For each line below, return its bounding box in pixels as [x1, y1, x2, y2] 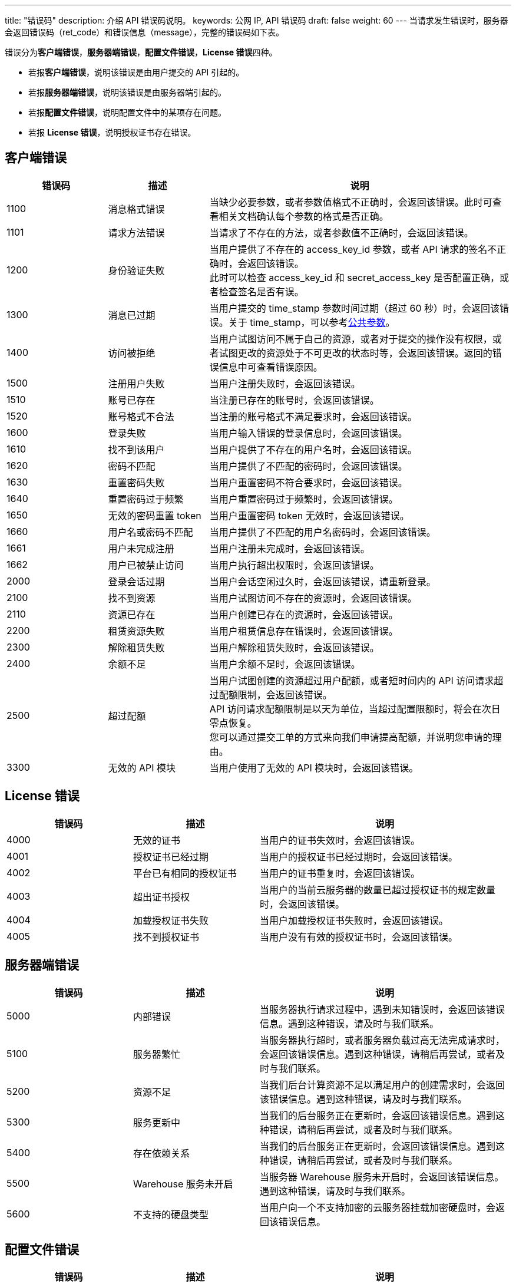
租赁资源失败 [108, 625, 165, 637]
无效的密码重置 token [108, 509, 201, 522]
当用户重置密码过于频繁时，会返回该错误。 [209, 493, 398, 505]
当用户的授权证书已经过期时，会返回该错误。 [260, 850, 458, 863]
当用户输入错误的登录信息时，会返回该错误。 [209, 427, 408, 439]
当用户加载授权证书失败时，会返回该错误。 [260, 914, 449, 926]
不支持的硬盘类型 [133, 1208, 209, 1220]
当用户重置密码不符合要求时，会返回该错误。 [209, 476, 408, 489]
